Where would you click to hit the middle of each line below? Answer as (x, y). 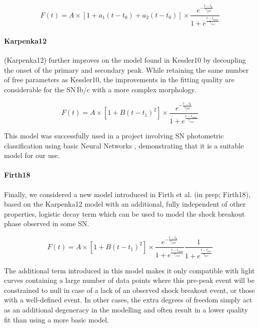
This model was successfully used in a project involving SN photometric (114, 136)
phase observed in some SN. (47, 223)
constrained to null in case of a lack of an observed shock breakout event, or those (129, 290)
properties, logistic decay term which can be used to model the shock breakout (124, 213)
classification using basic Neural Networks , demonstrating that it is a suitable (124, 145)
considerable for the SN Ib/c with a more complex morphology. (100, 90)
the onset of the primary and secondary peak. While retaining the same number (126, 69)
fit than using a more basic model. (56, 319)
